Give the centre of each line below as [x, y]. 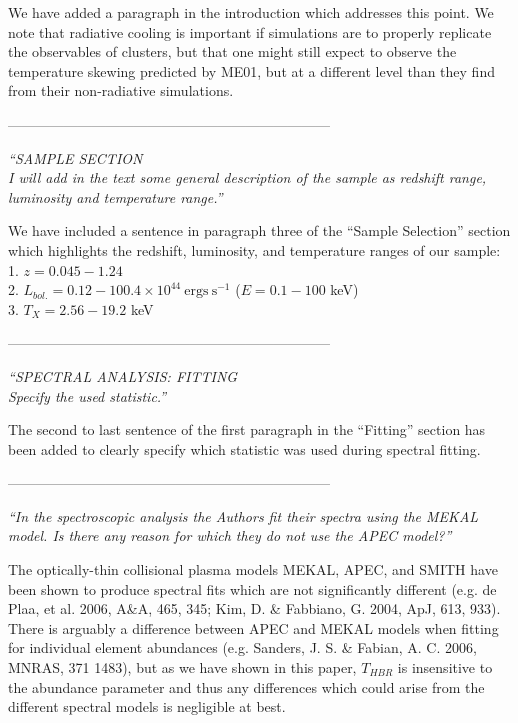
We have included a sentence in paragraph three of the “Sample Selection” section [259, 230]
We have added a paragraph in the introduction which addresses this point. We [251, 12]
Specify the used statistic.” [87, 395]
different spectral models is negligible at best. [147, 706]
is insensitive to [445, 667]
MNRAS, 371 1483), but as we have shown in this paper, [182, 667]
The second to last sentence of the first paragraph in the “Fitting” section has [247, 429]
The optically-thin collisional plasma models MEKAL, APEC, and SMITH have [253, 569]
